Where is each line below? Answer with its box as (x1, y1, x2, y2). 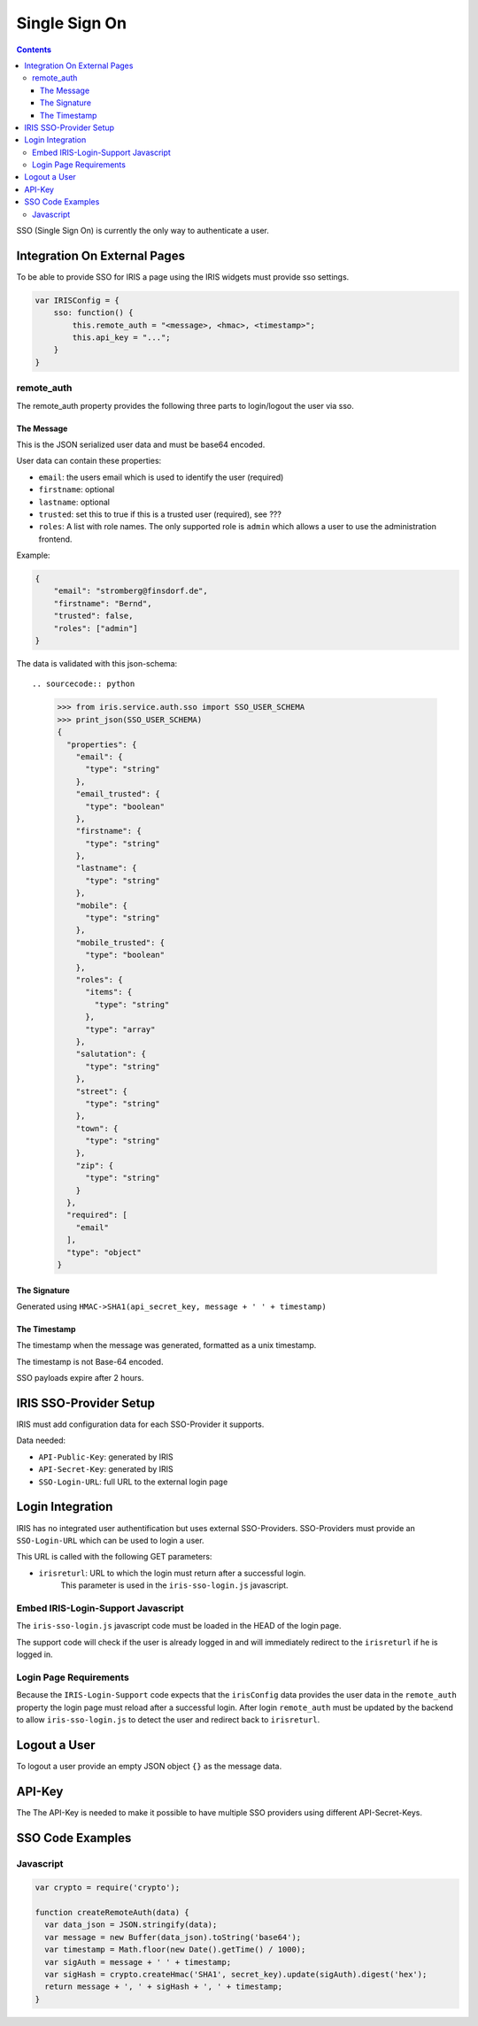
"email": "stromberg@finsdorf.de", (53, 586, 208, 597)
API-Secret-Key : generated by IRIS (38, 1464, 174, 1475)
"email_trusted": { (75, 789, 161, 799)
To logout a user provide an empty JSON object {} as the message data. (16, 1760, 282, 1771)
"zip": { (75, 1160, 114, 1170)
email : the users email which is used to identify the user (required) (38, 472, 284, 482)
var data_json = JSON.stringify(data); (44, 1920, 218, 1930)
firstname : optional (38, 484, 115, 495)
